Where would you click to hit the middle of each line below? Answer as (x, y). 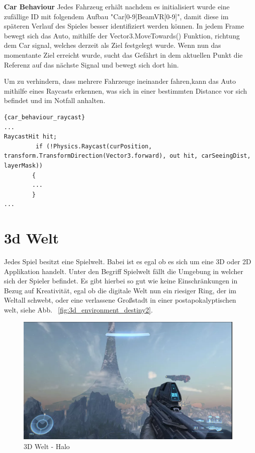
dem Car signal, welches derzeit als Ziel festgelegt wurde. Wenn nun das (112, 45)
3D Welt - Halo (47, 446)
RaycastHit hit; (31, 137)
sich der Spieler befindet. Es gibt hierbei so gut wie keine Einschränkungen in (121, 281)
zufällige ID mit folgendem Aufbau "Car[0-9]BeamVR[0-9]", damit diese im (116, 16)
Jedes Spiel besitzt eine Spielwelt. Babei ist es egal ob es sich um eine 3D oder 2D (128, 261)
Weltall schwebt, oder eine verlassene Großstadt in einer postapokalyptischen (120, 300)
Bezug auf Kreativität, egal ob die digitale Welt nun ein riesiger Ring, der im (120, 290)
